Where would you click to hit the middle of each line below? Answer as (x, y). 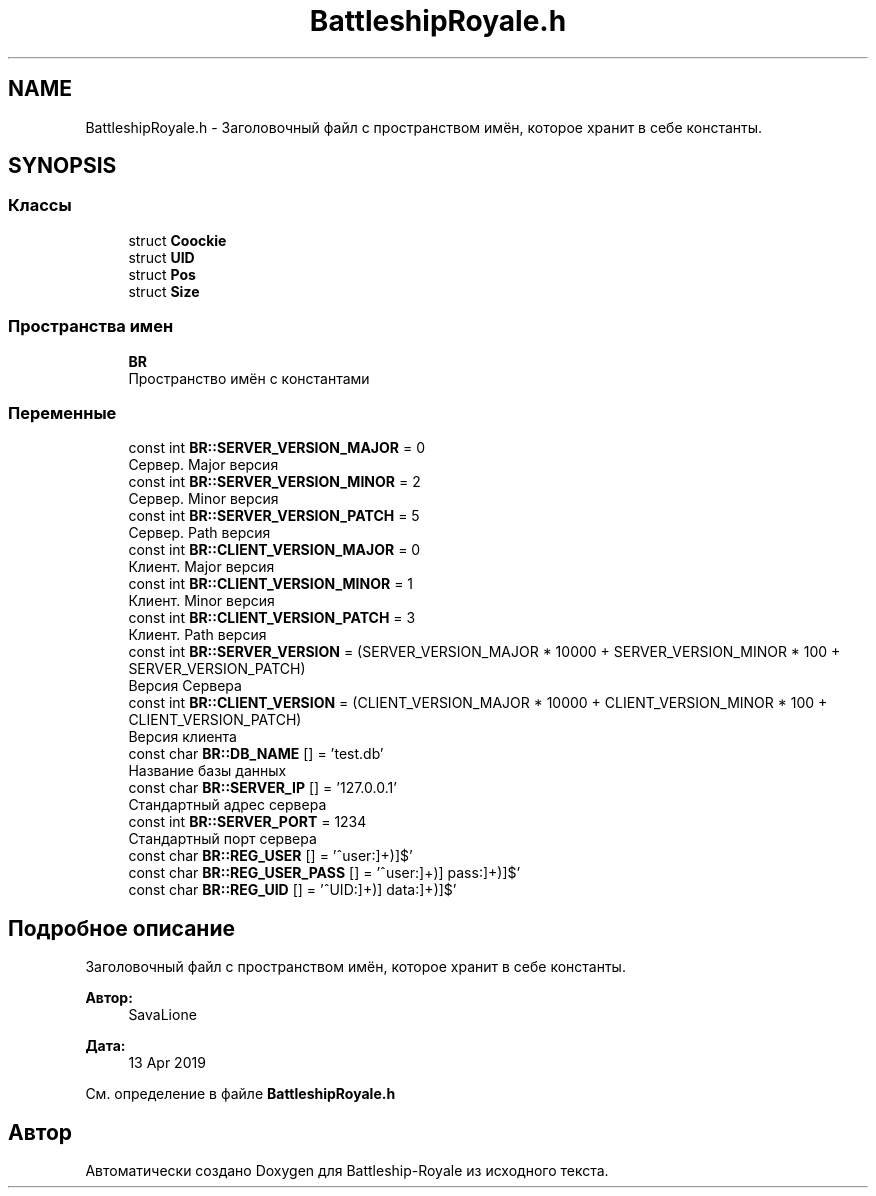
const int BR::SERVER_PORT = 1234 (247, 822)
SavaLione (162, 1015)
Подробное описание (121, 928)
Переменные (62, 412)
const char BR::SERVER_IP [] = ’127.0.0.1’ (262, 788)
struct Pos (162, 274)
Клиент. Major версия (201, 567)
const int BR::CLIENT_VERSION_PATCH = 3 (272, 618)
